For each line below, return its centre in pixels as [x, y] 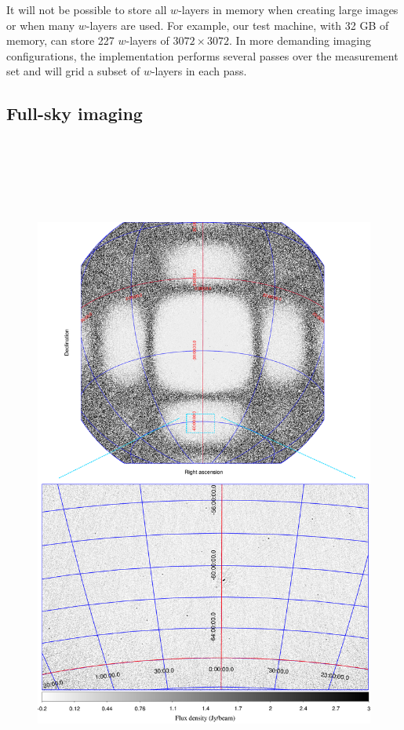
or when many [41, 25]
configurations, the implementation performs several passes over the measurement [202, 55]
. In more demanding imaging [300, 40]
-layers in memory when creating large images [288, 9]
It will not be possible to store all [87, 9]
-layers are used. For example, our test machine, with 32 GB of [237, 25]
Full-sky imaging [75, 113]
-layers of [147, 40]
